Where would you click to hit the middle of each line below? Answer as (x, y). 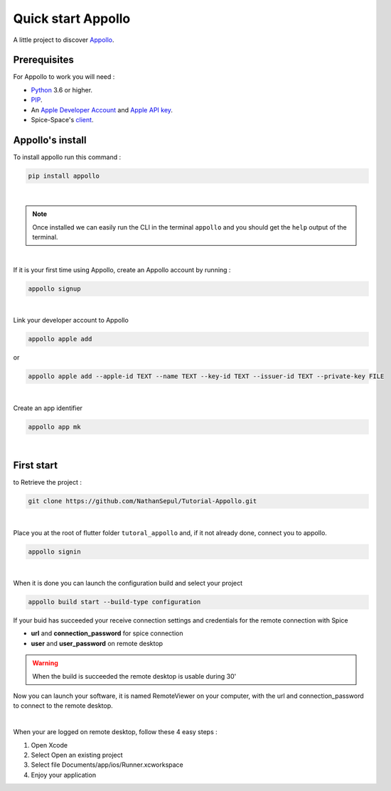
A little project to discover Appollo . (64, 40)
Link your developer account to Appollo (71, 321)
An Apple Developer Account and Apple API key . (102, 109)
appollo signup (54, 289)
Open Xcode (49, 745)
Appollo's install (50, 140)
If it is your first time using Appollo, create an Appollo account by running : (122, 269)
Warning (45, 663)
